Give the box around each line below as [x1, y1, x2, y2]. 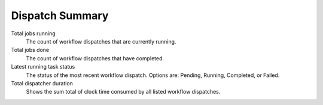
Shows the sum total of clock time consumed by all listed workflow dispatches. [26, 88, 221, 95]
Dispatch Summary [11, 9, 109, 22]
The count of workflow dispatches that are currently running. [26, 38, 176, 45]
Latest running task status [11, 63, 75, 70]
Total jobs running [11, 30, 56, 37]
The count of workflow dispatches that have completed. [26, 54, 164, 62]
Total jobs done [11, 47, 50, 54]
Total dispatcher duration [11, 79, 73, 87]
